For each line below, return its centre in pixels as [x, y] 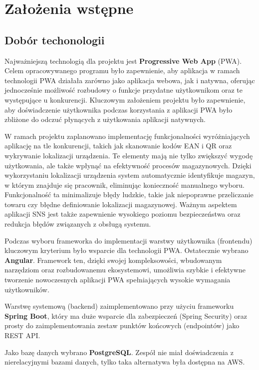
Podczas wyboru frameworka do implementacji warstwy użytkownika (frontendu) [129, 240]
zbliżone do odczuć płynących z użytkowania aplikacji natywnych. [105, 119]
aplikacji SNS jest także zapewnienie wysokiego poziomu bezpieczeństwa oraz [123, 214]
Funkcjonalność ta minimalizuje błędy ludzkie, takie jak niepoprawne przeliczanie [129, 194]
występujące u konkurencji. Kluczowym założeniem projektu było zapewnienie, [125, 99]
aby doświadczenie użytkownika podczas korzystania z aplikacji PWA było [119, 109]
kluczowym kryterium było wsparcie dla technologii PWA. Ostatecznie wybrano [127, 250]
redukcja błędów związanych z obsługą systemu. [78, 224]
